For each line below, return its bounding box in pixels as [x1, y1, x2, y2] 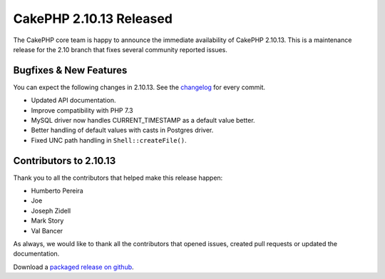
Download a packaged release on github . [13, 263, 135, 271]
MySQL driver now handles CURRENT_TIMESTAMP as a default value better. [31, 116, 256, 125]
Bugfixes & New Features [13, 64, 128, 76]
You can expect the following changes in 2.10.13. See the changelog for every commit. [13, 83, 266, 91]
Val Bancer [31, 226, 63, 235]
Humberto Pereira [31, 186, 83, 196]
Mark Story [31, 216, 64, 225]
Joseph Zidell [31, 206, 71, 215]
